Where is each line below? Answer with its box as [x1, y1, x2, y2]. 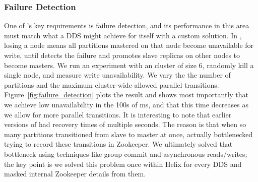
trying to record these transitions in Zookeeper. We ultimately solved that [4, 139, 233, 149]
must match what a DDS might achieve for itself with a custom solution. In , [4, 30, 242, 40]
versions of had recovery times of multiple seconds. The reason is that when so [4, 119, 246, 130]
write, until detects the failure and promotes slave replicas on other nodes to [4, 50, 240, 60]
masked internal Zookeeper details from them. [4, 168, 146, 179]
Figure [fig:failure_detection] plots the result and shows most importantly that [4, 89, 248, 100]
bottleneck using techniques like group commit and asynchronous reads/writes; [4, 148, 247, 159]
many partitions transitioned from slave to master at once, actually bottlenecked [4, 129, 253, 139]
